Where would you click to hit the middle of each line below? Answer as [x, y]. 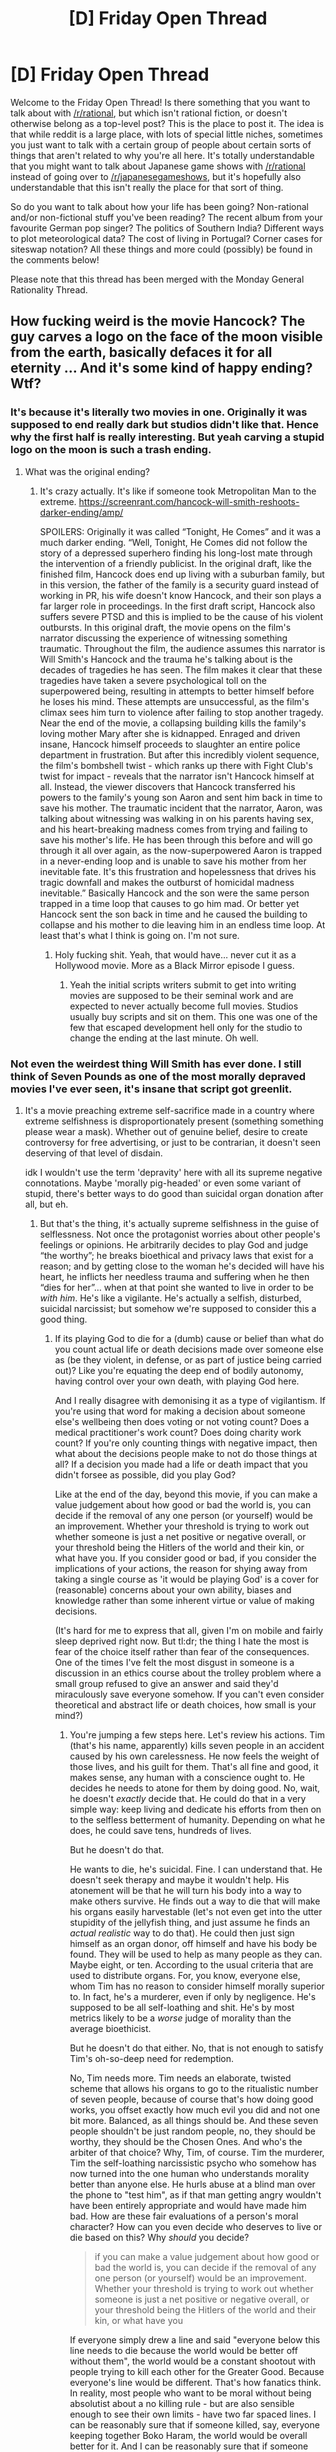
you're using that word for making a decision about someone [180, 1411]
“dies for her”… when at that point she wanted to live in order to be [176, 1287]
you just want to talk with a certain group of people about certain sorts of [161, 144]
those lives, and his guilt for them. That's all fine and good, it [194, 1766]
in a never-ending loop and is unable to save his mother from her [173, 861]
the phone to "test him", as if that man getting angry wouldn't [195, 2194]
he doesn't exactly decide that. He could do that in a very [188, 1798]
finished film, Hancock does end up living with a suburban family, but [182, 574]
